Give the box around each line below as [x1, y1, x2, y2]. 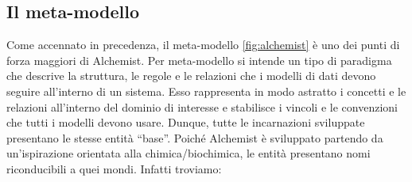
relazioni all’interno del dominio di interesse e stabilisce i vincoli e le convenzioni [6, 98, 398, 115]
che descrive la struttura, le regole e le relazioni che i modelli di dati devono [6, 67, 376, 84]
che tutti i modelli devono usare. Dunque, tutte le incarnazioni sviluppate [6, 114, 365, 131]
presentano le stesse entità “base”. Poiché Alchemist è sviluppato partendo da [6, 129, 383, 146]
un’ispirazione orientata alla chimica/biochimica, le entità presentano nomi [6, 145, 371, 161]
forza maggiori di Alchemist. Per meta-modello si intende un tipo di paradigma [6, 51, 392, 68]
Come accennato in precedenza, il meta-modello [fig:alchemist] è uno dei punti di [6, 36, 400, 53]
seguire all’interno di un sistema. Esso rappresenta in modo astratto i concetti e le [6, 82, 406, 99]
